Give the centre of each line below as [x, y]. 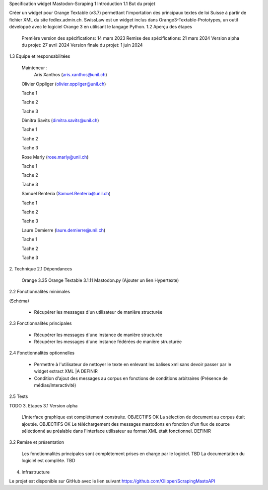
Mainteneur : [34, 68]
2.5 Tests [19, 396]
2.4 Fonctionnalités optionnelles [42, 353]
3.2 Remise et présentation [37, 442]
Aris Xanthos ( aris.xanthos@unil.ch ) [71, 75]
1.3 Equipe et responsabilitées [40, 56]
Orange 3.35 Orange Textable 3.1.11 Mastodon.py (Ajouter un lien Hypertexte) [100, 280]
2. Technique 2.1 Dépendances [41, 269]
